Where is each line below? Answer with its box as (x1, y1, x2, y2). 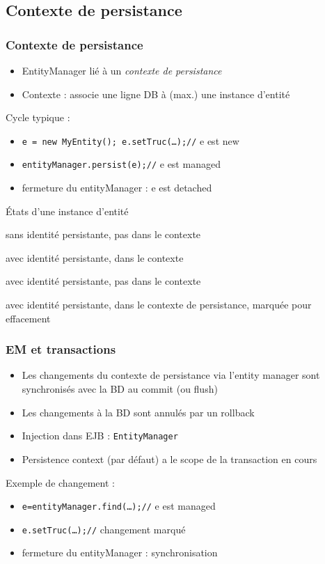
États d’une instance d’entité (6, 203, 129, 218)
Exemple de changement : (6, 475, 115, 489)
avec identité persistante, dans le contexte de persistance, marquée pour (6, 297, 312, 312)
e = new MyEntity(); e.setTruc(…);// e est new (22, 133, 239, 148)
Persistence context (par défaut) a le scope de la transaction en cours (22, 451, 317, 466)
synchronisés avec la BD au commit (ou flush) (22, 382, 218, 396)
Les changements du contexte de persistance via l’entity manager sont (22, 368, 320, 382)
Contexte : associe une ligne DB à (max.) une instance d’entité (22, 86, 290, 101)
